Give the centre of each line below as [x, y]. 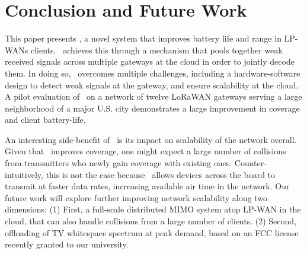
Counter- [250, 163]
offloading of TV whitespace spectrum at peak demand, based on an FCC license [152, 232]
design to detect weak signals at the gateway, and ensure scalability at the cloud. [152, 85]
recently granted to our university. [67, 244]
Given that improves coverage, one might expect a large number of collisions [145, 151]
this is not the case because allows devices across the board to [161, 174]
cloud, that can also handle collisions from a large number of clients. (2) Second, [151, 221]
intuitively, [24, 174]
